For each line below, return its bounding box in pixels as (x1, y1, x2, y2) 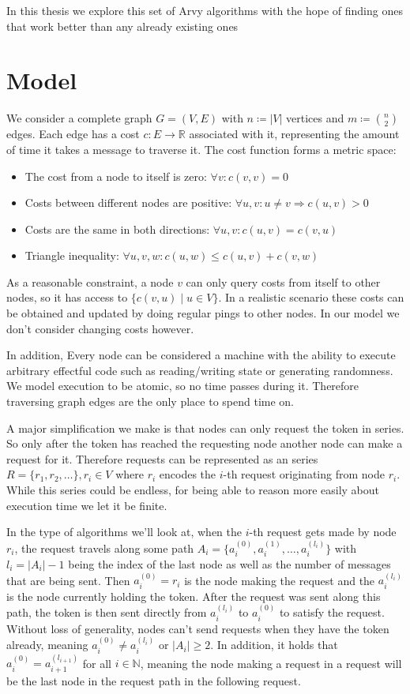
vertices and (286, 110, 344, 126)
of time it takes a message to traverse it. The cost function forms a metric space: (6, 141, 397, 157)
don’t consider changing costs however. (6, 320, 194, 336)
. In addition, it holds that (210, 636, 338, 653)
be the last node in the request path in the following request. (6, 672, 301, 688)
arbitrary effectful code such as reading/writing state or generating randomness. (6, 362, 393, 378)
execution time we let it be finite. (6, 497, 167, 513)
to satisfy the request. (279, 604, 385, 621)
